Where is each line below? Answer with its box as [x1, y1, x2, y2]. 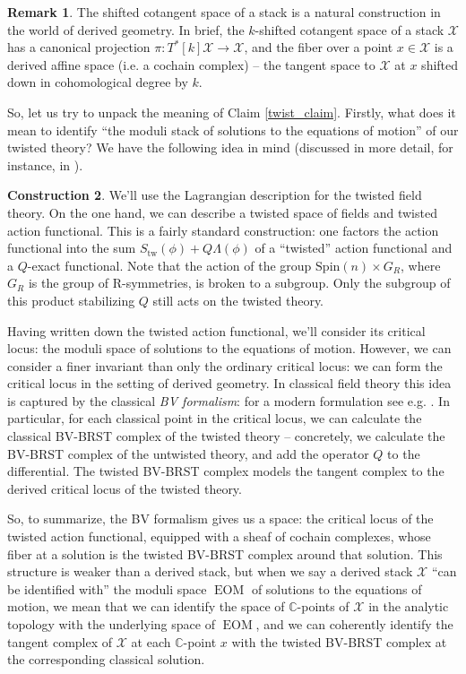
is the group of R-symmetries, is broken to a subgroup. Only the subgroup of [28, 273, 451, 292]
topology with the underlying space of [7, 615, 215, 633]
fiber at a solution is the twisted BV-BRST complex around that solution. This [7, 544, 443, 563]
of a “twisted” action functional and [255, 238, 453, 257]
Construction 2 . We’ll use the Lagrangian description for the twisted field [7, 186, 422, 204]
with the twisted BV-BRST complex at [231, 632, 447, 651]
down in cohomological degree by [7, 73, 188, 91]
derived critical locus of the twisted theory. [7, 479, 242, 497]
